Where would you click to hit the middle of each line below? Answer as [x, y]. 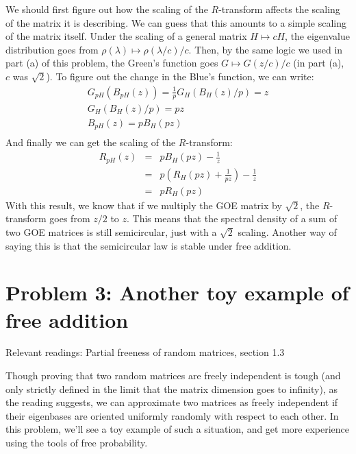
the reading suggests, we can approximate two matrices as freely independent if [172, 402]
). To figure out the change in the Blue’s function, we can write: [180, 76]
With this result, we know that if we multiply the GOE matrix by [144, 205]
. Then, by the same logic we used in [266, 49]
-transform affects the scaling [279, 9]
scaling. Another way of [287, 231]
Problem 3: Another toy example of [177, 292]
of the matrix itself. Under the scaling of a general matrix [126, 36]
